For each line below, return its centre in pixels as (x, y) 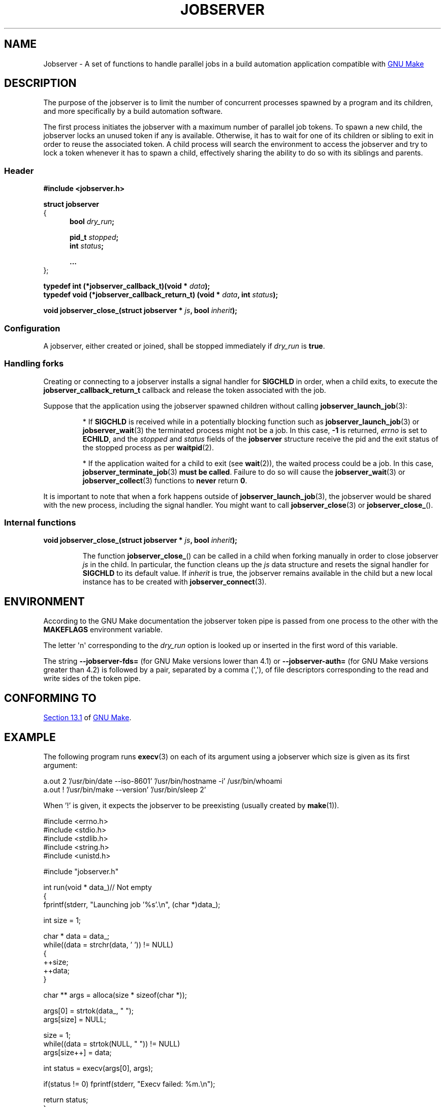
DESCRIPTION (40, 83)
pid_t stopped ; (94, 237)
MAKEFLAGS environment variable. (103, 630)
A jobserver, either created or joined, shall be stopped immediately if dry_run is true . (184, 346)
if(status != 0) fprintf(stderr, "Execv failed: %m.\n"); (129, 1084)
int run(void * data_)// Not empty (98, 887)
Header (19, 171)
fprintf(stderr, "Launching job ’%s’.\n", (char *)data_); (132, 904)
